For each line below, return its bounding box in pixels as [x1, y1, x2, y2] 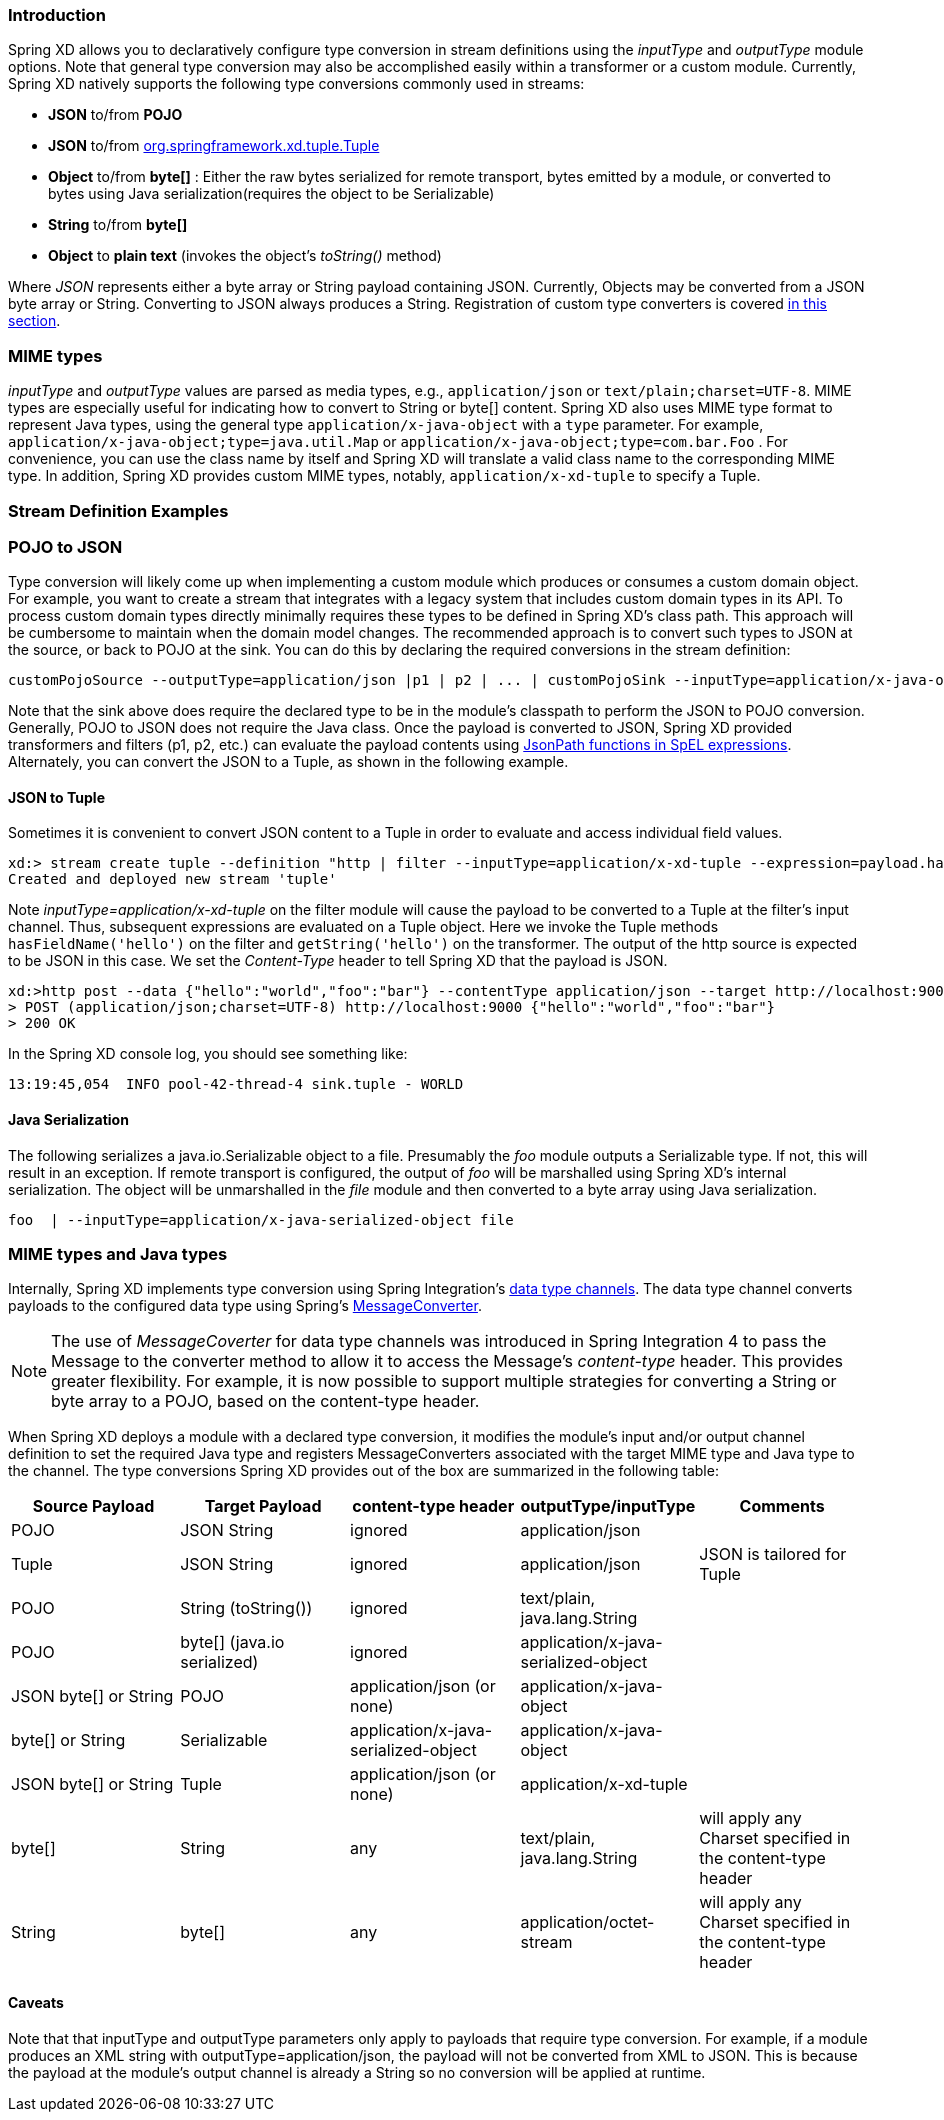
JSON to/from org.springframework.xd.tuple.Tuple [48, 137, 380, 155]
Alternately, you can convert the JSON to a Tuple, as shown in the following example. [8, 753, 569, 771]
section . [8, 312, 61, 330]
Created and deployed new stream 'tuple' [8, 871, 337, 888]
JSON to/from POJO [48, 106, 183, 124]
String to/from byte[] [48, 216, 188, 234]
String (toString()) [180, 1598, 313, 1619]
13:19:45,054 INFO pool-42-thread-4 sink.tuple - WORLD [8, 1076, 464, 1093]
